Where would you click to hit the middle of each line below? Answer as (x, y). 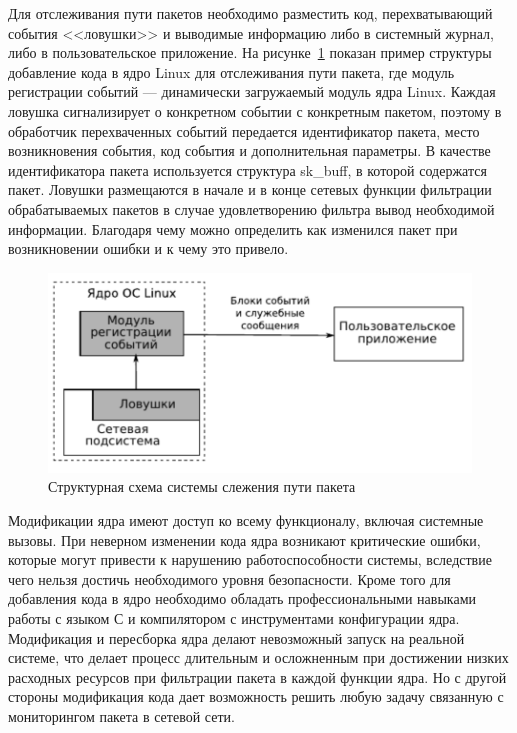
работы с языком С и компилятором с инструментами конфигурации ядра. (234, 617)
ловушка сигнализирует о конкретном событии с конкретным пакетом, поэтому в (255, 110)
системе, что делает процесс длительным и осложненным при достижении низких (258, 657)
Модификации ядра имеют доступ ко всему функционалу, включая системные (246, 519)
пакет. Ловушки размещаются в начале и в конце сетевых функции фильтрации (250, 189)
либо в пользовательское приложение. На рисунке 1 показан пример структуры (250, 52)
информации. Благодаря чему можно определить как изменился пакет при (233, 228)
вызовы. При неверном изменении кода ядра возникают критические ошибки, (244, 539)
